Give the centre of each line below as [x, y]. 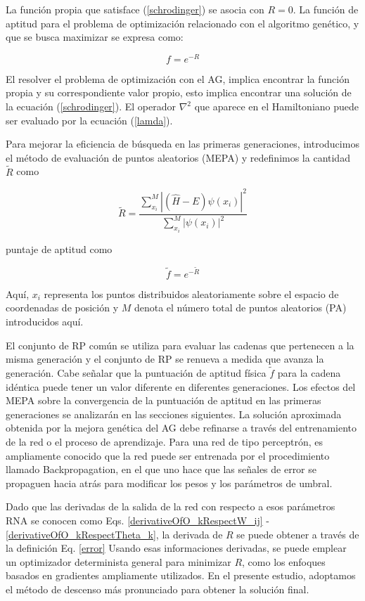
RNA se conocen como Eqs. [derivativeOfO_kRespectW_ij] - [137, 520]
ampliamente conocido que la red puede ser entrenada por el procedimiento [168, 455]
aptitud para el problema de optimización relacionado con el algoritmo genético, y [182, 23]
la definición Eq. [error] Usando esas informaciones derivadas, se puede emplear [176, 548]
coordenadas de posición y [62, 308]
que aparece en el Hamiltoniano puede [277, 106]
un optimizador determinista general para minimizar [119, 561]
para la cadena [309, 372]
